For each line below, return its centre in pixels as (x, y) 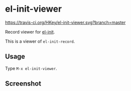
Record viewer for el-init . (30, 32)
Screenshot (23, 84)
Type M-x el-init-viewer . (31, 68)
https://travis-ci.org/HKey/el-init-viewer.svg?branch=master (65, 22)
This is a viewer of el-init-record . (40, 41)
